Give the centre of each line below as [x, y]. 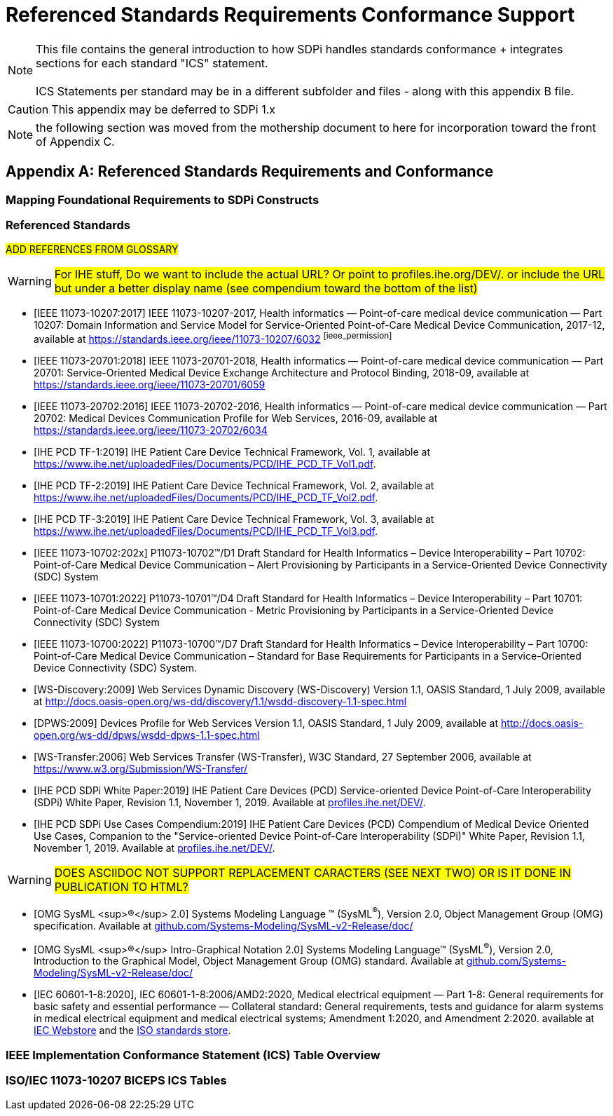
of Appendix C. [75, 141]
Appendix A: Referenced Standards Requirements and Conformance [250, 172]
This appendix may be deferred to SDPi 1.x [164, 109]
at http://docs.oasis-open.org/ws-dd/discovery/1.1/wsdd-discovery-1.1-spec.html [220, 701]
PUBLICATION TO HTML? [121, 887]
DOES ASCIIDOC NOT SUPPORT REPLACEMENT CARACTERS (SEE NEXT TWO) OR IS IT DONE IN [312, 873]
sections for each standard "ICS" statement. [152, 63]
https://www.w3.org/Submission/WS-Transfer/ [141, 769]
